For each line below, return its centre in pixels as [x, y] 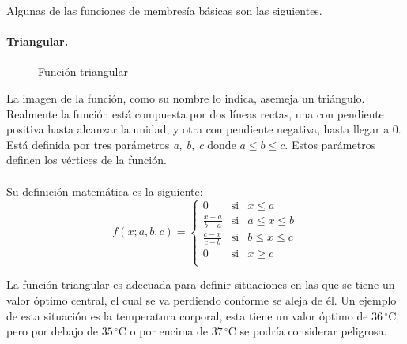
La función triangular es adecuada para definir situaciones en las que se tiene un [201, 284]
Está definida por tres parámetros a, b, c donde [121, 144]
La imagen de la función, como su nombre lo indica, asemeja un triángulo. [186, 97]
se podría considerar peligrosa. [313, 331]
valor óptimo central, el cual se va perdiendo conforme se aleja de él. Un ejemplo [202, 300]
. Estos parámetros [330, 144]
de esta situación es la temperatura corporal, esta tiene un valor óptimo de [187, 315]
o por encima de [169, 331]
